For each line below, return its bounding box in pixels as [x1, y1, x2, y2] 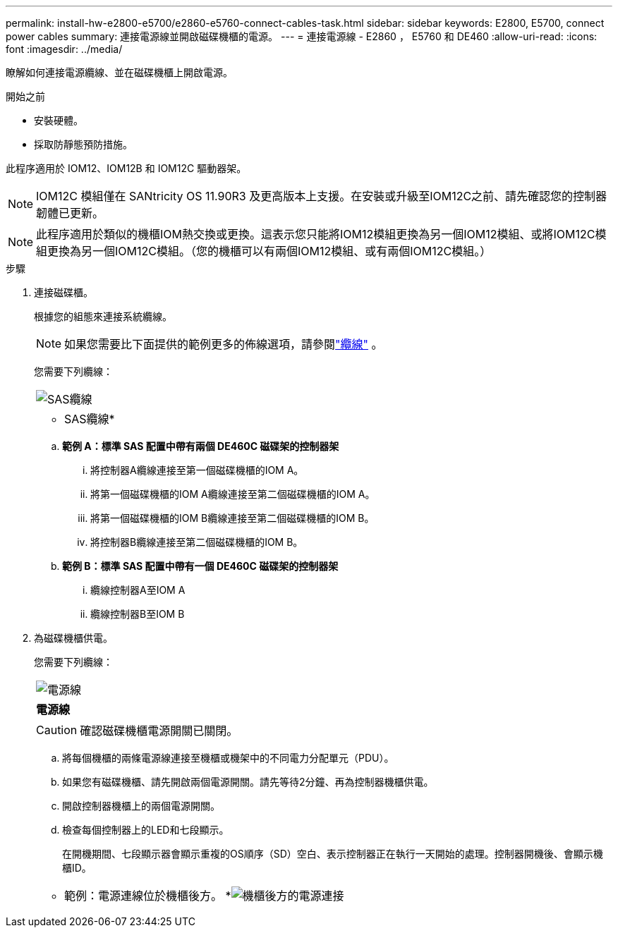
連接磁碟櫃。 [34, 286, 93, 298]
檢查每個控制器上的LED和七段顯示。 [62, 824, 229, 836]
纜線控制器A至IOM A [90, 584, 186, 596]
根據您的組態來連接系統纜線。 [34, 310, 172, 322]
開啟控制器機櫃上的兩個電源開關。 [62, 800, 220, 812]
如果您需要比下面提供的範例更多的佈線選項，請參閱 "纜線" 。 [64, 337, 383, 351]
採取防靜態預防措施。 [34, 138, 133, 150]
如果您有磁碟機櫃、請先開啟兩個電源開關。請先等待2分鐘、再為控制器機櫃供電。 [62, 776, 434, 788]
